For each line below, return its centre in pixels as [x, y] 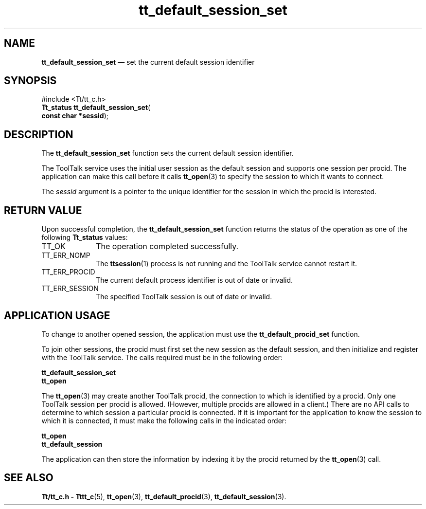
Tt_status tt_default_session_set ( [96, 108]
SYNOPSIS [30, 81]
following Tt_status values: [85, 237]
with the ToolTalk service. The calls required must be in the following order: [162, 357]
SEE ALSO [29, 478]
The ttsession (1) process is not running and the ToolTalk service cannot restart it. [227, 264]
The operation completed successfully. [167, 246]
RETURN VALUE [43, 210]
